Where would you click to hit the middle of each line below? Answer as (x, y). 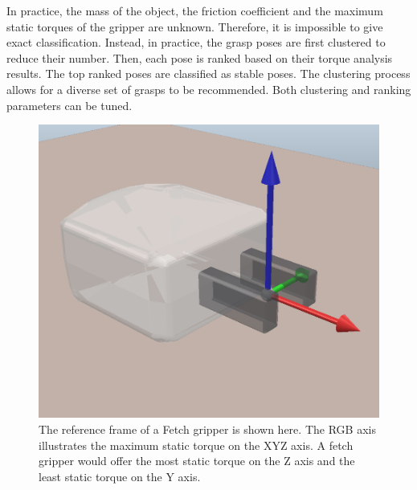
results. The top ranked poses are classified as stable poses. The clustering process (208, 73)
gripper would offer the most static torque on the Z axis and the (197, 461)
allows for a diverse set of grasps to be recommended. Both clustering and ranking (209, 89)
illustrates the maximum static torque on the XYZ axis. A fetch (196, 445)
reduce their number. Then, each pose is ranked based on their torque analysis (200, 57)
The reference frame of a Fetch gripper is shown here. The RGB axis (207, 429)
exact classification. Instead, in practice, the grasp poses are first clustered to (196, 42)
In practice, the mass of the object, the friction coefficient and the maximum (195, 10)
